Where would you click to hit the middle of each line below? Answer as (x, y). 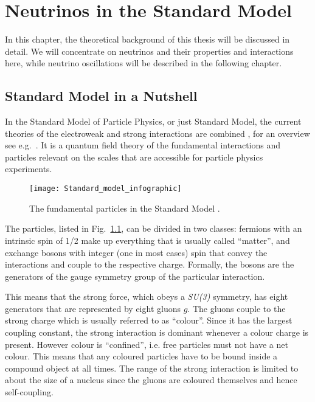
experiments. (29, 169)
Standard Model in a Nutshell (101, 96)
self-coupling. (29, 392)
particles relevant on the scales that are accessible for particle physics (134, 157)
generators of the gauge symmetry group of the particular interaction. (135, 276)
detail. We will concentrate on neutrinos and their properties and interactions (149, 51)
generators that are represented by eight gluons (93, 308)
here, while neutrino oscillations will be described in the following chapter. (144, 63)
